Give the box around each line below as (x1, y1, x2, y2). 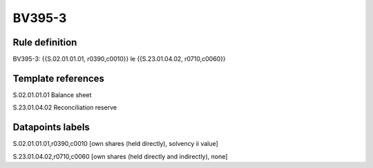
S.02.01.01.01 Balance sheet (12, 90, 92, 99)
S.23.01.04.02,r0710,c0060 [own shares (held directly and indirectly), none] (12, 152, 228, 160)
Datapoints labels (12, 121, 90, 134)
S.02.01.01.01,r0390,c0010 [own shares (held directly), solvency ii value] (12, 140, 219, 148)
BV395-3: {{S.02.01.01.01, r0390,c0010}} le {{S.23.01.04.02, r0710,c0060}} (12, 55, 226, 63)
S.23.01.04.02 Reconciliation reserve (12, 103, 117, 112)
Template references (12, 72, 105, 84)
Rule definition (12, 36, 77, 48)
